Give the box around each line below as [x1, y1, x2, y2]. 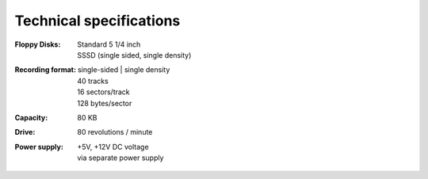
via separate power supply [77, 153, 164, 162]
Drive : [14, 128, 36, 137]
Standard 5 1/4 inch [77, 40, 141, 49]
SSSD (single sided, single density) [77, 50, 192, 59]
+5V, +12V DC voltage [77, 142, 150, 151]
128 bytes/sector [77, 98, 132, 108]
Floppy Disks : [14, 40, 61, 49]
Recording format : [14, 65, 77, 74]
